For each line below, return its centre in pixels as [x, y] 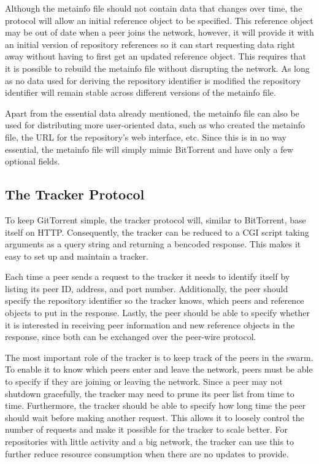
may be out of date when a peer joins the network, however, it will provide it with [159, 32]
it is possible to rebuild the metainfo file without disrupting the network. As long [157, 68]
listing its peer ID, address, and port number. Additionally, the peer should [147, 288]
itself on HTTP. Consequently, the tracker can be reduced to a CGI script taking [157, 232]
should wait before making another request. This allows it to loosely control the [155, 417]
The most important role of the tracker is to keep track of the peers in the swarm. [159, 357]
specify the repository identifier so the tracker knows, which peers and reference [155, 300]
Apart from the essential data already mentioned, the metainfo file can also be [152, 113]
